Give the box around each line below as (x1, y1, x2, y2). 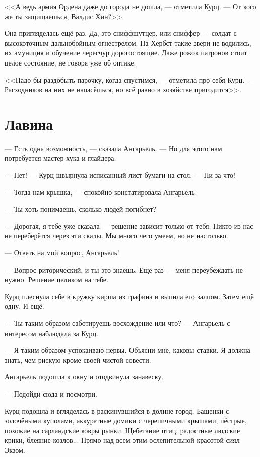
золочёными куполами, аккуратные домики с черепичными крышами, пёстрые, (5, 415, 247, 426)
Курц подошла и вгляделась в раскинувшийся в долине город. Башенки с (5, 405, 229, 416)
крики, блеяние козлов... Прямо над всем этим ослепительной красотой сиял (5, 435, 240, 445)
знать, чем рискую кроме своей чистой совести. (5, 354, 151, 365)
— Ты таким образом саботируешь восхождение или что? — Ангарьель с (5, 318, 230, 328)
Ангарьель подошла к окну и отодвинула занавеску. (5, 371, 164, 382)
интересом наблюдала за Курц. (5, 328, 98, 338)
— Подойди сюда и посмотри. (5, 388, 97, 399)
